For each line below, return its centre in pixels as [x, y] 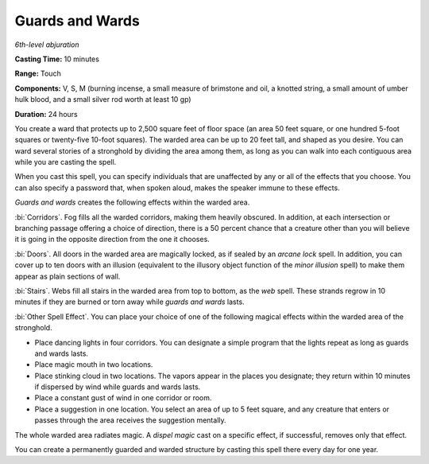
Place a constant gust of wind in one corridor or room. [123, 398]
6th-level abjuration [47, 45]
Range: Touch [38, 74]
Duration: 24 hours [46, 114]
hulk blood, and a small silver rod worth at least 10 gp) [103, 99]
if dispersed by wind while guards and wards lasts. [118, 387]
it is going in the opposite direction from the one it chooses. [112, 240]
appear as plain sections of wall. [68, 276]
